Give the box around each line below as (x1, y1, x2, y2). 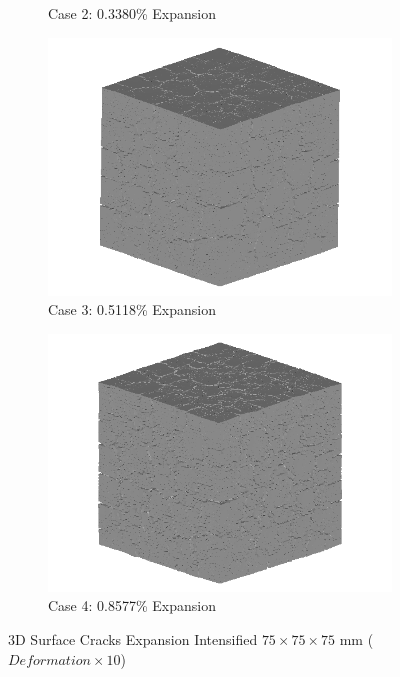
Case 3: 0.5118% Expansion (48, 299, 216, 320)
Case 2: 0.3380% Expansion (48, 3, 216, 23)
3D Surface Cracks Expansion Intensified (8, 628, 258, 649)
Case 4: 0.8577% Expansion (48, 595, 216, 616)
